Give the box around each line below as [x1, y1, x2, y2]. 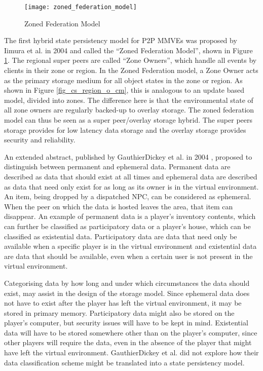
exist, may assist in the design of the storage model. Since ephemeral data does [4, 287, 250, 298]
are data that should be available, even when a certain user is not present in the [4, 250, 253, 261]
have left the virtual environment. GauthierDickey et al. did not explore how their [4, 347, 259, 358]
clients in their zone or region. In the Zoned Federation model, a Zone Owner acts [4, 65, 258, 76]
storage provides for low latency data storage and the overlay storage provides [4, 124, 246, 135]
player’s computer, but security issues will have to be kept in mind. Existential [4, 317, 248, 328]
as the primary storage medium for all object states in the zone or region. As [4, 75, 243, 85]
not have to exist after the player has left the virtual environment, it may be [4, 298, 242, 308]
